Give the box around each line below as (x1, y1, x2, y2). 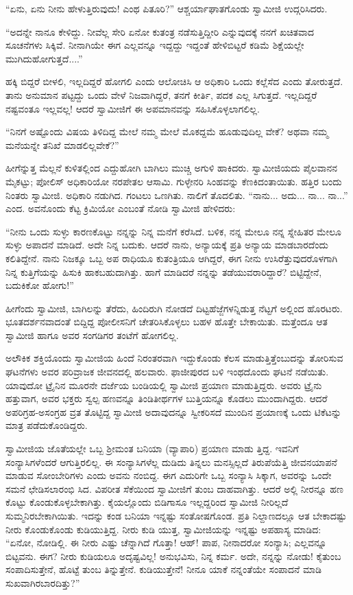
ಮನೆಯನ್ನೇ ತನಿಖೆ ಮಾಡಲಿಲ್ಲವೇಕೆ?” (5, 137, 119, 152)
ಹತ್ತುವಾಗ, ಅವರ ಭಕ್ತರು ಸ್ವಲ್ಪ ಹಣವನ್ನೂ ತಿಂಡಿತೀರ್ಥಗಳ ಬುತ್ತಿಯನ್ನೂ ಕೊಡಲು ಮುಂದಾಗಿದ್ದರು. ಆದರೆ (5, 391, 328, 406)
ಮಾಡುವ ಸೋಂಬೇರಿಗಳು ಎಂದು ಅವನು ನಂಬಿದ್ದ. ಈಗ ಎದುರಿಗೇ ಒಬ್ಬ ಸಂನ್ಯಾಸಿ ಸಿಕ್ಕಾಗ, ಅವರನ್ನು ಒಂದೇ (5, 468, 332, 482)
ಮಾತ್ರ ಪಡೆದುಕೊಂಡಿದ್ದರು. (5, 418, 88, 432)
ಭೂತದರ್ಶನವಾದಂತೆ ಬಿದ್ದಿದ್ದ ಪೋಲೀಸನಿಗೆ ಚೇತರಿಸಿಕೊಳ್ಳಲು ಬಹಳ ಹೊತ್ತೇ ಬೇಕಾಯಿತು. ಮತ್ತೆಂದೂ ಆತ (5, 314, 328, 329)
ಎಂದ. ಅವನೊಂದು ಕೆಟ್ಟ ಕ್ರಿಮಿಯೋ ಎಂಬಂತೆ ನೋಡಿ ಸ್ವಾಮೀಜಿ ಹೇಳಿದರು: (5, 201, 236, 215)
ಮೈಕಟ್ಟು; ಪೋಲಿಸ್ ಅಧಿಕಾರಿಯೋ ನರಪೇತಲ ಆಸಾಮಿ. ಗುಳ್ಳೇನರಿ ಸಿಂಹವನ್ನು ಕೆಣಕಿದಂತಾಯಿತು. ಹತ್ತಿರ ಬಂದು (5, 174, 342, 188)
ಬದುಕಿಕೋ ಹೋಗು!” (5, 278, 74, 292)
